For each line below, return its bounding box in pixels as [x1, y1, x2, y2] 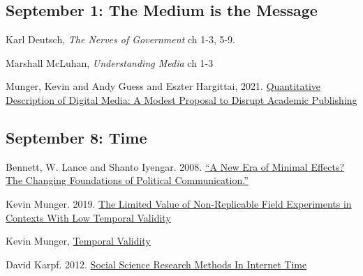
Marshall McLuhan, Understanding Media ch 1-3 [6, 55, 214, 70]
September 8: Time [6, 126, 147, 148]
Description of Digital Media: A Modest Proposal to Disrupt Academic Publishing [6, 92, 357, 107]
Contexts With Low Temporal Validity [6, 210, 171, 224]
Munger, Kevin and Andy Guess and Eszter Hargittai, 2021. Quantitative [6, 79, 321, 93]
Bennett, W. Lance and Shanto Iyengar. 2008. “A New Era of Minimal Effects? [6, 159, 345, 174]
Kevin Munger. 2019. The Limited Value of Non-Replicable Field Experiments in [6, 196, 352, 210]
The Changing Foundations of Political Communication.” [6, 173, 249, 187]
